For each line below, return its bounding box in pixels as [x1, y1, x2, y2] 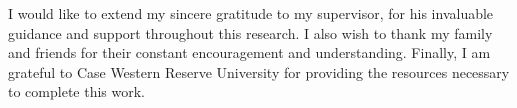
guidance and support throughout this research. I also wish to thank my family [8, 22, 493, 43]
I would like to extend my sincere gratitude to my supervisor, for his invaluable [8, 3, 494, 23]
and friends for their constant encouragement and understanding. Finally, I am [8, 42, 491, 63]
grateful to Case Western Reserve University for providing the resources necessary [8, 61, 510, 82]
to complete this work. [8, 81, 145, 102]
